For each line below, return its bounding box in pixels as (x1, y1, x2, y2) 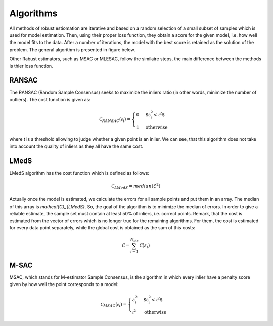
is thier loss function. (9, 63, 53, 69)
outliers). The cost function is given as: (9, 96, 90, 102)
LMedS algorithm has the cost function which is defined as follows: (9, 170, 149, 176)
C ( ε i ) (139, 242, 150, 249)
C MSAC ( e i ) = (100, 301, 127, 308)
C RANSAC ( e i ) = (99, 116, 131, 124)
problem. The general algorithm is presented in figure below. (9, 46, 135, 53)
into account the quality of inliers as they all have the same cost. (9, 143, 144, 149)
